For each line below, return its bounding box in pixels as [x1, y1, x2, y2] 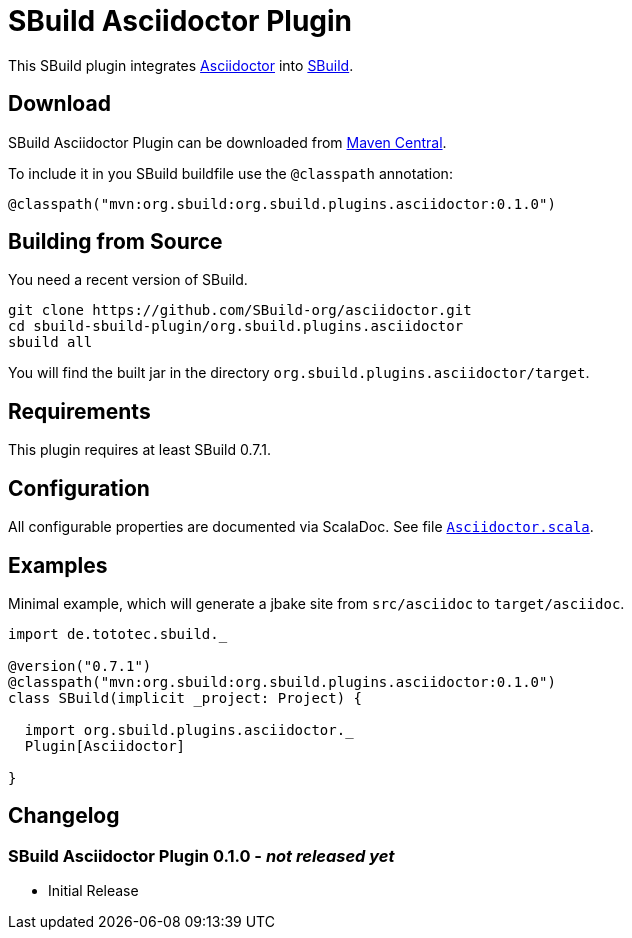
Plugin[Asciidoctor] [24, 737, 186, 754]
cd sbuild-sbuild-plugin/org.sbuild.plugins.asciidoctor [8, 318, 464, 335]
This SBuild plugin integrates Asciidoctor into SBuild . [8, 56, 354, 74]
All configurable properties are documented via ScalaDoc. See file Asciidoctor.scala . [8, 518, 594, 536]
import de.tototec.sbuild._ [8, 625, 228, 642]
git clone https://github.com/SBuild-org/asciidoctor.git [8, 302, 472, 319]
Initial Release [48, 882, 139, 900]
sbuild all [8, 334, 93, 351]
